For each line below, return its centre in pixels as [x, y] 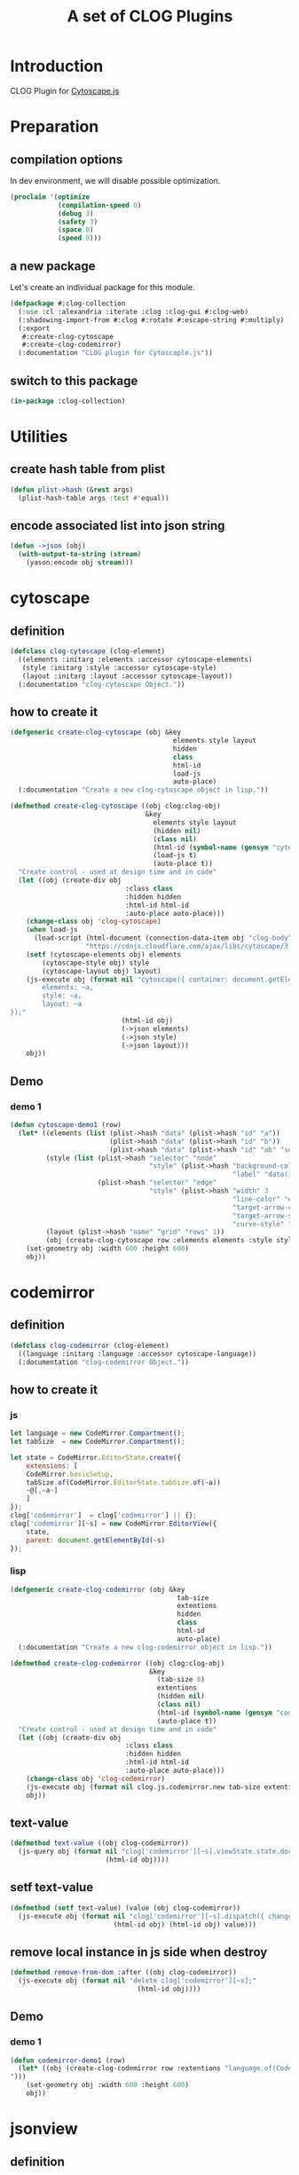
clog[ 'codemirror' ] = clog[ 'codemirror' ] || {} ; [104, 1516]
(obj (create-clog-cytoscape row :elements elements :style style [171, 1241]
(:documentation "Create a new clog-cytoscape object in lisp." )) [143, 790]
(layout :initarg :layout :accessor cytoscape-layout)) [127, 676]
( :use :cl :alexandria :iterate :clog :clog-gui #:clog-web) [134, 311]
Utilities [39, 437]
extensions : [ [52, 1466]
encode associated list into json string [118, 525]
